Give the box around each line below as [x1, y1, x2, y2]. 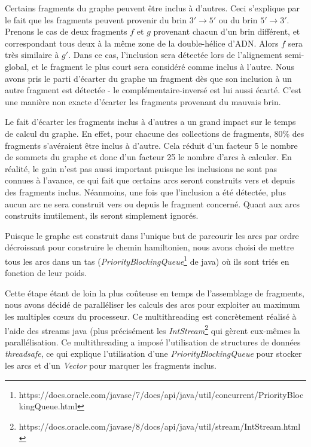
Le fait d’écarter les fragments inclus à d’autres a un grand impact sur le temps [5, 115, 296, 128]
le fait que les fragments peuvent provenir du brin [5, 13, 187, 26]
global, [5, 60, 29, 72]
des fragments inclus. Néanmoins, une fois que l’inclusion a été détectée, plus [5, 185, 286, 198]
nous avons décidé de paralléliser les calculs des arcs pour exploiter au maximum [5, 298, 300, 311]
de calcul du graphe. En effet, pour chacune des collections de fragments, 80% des [5, 127, 304, 139]
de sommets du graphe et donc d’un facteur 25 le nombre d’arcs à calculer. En [5, 151, 292, 163]
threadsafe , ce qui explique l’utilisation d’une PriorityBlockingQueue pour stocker [5, 347, 302, 360]
